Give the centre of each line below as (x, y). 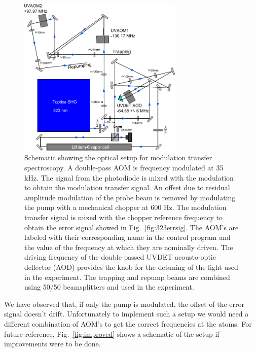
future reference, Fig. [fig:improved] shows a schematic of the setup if (112, 333)
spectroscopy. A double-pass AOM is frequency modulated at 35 (124, 167)
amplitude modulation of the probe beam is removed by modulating (130, 197)
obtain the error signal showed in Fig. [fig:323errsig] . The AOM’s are (132, 227)
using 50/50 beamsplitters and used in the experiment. (109, 287)
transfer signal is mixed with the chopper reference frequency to (123, 217)
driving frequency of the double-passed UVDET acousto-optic (120, 257)
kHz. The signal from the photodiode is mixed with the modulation (129, 177)
